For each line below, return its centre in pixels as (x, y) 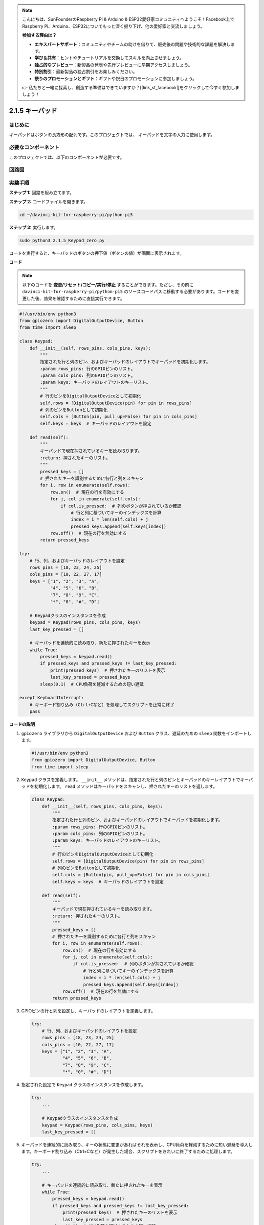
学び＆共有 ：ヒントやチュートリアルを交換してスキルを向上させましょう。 (109, 58)
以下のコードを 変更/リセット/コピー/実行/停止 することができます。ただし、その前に (108, 285)
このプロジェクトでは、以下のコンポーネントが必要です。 (67, 157)
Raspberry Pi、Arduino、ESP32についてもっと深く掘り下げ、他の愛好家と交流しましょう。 (113, 26)
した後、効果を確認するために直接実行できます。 (75, 298)
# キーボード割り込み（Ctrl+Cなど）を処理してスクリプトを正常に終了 (102, 705)
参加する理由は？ (39, 35)
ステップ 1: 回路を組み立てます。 (42, 193)
